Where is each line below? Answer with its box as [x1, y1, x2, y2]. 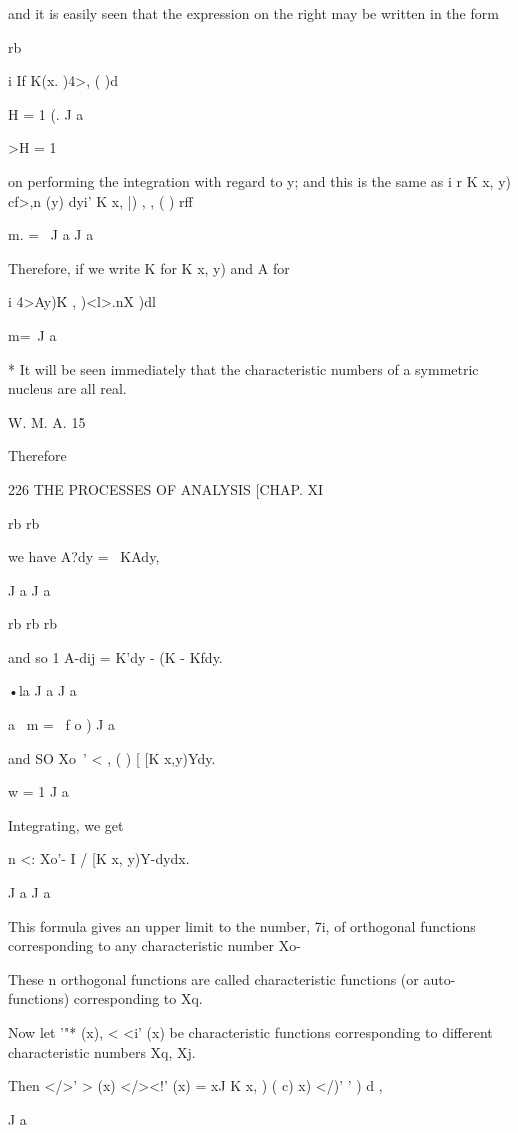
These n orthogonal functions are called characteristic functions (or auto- [8, 968, 456, 989]
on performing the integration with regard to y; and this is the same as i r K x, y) [8, 170, 511, 191]
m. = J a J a [8, 224, 94, 245]
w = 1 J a [8, 781, 69, 802]
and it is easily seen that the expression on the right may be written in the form [8, 3, 499, 23]
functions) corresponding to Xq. [8, 988, 203, 1009]
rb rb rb [8, 613, 58, 634]
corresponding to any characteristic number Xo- [8, 935, 301, 956]
